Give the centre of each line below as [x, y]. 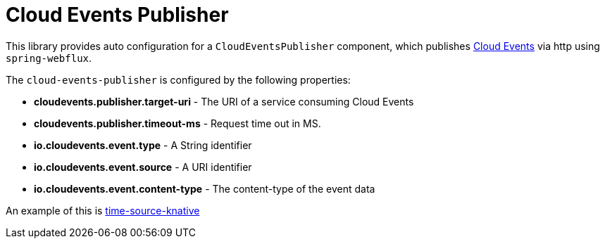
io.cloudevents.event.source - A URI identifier [143, 167]
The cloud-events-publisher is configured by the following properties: [178, 79]
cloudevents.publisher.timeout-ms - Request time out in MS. [177, 123]
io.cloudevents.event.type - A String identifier [143, 145]
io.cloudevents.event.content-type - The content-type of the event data [205, 188]
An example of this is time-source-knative [103, 210]
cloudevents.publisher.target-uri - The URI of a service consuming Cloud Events [224, 101]
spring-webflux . [49, 58]
